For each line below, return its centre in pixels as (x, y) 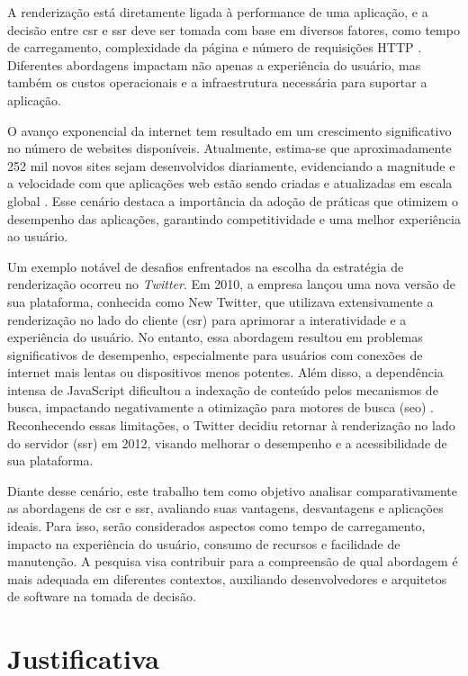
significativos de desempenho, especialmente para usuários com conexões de (215, 354)
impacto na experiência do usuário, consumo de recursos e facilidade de (204, 543)
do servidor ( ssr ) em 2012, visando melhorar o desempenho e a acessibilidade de (227, 442)
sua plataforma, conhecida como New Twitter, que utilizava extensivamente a (220, 301)
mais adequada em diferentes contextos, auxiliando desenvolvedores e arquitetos (227, 578)
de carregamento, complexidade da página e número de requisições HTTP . (215, 47)
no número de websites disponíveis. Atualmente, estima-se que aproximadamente (229, 148)
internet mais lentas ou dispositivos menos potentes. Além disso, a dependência (225, 372)
